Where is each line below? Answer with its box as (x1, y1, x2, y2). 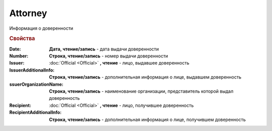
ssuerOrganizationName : (9, 81, 64, 87)
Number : (9, 53, 29, 59)
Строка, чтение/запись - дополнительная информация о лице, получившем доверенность (49, 116, 246, 122)
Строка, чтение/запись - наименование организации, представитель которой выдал (49, 88, 234, 94)
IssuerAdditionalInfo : (9, 67, 55, 73)
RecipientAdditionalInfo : (9, 109, 62, 115)
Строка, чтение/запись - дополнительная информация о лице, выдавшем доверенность (49, 74, 242, 80)
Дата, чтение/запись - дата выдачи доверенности (49, 46, 159, 52)
